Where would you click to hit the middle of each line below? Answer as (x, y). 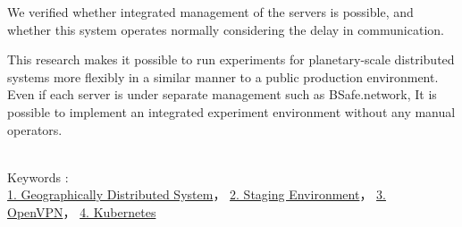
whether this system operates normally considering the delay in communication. (226, 29)
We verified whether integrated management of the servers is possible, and (210, 12)
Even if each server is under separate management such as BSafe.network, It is (222, 94)
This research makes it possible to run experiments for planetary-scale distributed (231, 59)
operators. (35, 129)
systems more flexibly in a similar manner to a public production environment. (223, 76)
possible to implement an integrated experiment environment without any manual (231, 111)
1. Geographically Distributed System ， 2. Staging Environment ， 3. (197, 194)
